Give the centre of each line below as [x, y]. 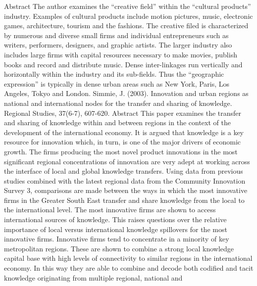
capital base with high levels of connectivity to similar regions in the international [128, 258]
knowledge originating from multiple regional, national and [93, 277]
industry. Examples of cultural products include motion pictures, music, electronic [128, 16]
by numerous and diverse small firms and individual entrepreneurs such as [116, 35]
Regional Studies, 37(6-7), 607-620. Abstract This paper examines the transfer [123, 113]
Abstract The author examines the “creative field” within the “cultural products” [128, 6]
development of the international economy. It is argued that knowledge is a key [124, 132]
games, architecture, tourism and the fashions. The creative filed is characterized [126, 25]
